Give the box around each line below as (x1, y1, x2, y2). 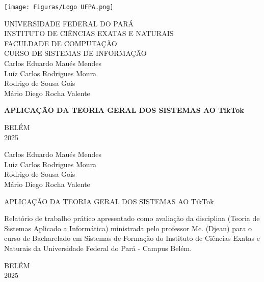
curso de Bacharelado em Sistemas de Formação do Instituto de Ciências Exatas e (4, 233, 260, 243)
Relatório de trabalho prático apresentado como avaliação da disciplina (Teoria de (4, 213, 260, 224)
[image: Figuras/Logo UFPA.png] (4, 4, 114, 11)
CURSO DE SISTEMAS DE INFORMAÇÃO (4, 48, 147, 58)
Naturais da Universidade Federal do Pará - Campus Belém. (4, 242, 192, 253)
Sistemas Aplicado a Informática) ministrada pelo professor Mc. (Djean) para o (4, 223, 252, 233)
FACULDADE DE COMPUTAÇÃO (4, 38, 117, 48)
